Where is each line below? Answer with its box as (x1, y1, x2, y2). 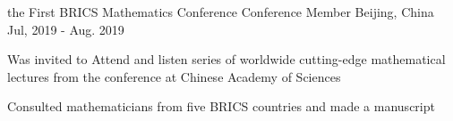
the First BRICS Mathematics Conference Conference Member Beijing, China (7, 3, 434, 20)
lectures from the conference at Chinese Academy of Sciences (7, 67, 341, 85)
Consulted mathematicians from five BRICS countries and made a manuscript (7, 97, 435, 116)
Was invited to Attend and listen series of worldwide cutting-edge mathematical (7, 50, 446, 69)
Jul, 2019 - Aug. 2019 (7, 20, 124, 38)
